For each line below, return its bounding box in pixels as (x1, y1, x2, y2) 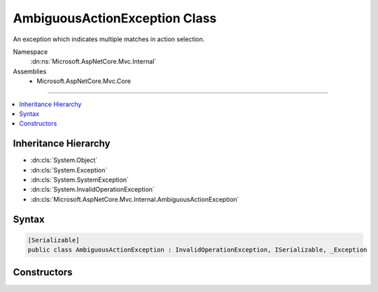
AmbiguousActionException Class (13, 10, 217, 26)
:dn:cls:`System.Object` (30, 156, 98, 164)
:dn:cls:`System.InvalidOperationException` (30, 185, 155, 194)
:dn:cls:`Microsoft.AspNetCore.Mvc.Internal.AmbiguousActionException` (30, 195, 239, 203)
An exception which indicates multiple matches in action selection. (13, 35, 205, 43)
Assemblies (13, 67, 47, 75)
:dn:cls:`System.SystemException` (30, 175, 129, 184)
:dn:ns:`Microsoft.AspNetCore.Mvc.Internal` (30, 57, 157, 66)
